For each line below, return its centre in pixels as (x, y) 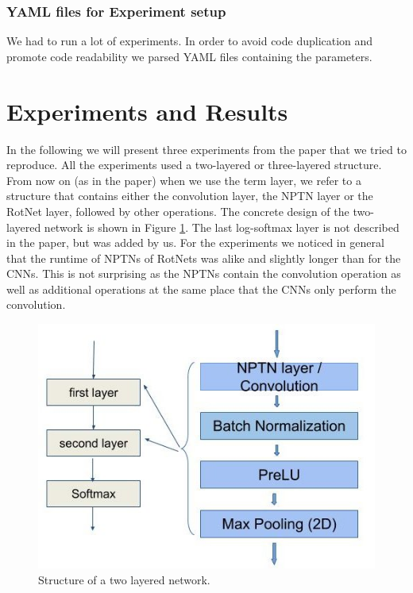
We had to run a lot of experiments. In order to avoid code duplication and (190, 41)
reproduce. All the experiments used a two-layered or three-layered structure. (194, 165)
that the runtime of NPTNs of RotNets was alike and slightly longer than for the (204, 258)
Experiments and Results (147, 111)
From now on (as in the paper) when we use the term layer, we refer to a (184, 180)
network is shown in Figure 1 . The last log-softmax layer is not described (222, 227)
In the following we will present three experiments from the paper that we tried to (206, 149)
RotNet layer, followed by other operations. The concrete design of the (178, 211)
